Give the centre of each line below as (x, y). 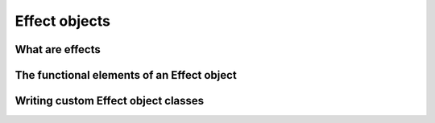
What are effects (58, 49)
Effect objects (62, 21)
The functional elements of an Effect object (126, 75)
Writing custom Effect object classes (110, 101)
